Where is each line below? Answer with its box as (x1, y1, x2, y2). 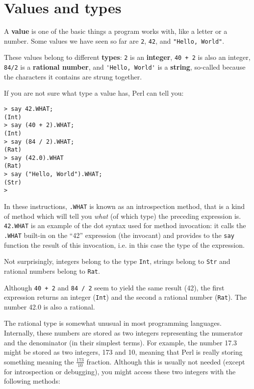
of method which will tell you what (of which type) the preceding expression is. (4, 210, 241, 221)
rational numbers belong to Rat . (4, 265, 100, 276)
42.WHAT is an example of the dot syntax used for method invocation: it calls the (4, 220, 246, 231)
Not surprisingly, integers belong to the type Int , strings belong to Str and (4, 256, 230, 266)
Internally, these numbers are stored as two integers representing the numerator (4, 328, 243, 338)
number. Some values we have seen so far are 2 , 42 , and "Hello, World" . (4, 35, 225, 46)
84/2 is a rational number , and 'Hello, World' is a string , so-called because (4, 62, 246, 72)
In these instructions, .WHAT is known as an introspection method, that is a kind (4, 201, 245, 211)
